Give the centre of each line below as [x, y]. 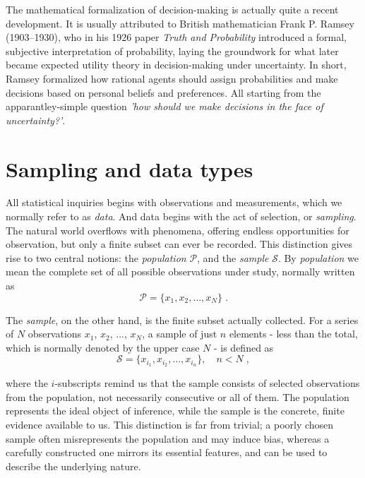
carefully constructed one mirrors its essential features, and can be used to [167, 452]
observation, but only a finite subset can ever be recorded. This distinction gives [179, 244]
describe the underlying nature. [73, 466]
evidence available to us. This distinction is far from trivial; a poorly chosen [170, 425]
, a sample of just [180, 334]
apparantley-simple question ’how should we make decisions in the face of [164, 106]
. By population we [318, 257]
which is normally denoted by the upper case [103, 347]
